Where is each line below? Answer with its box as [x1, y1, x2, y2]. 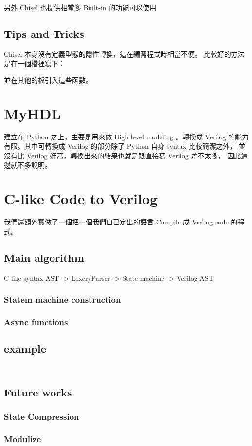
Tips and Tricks [4, 26, 84, 41]
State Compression [4, 410, 79, 422]
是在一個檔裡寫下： [4, 58, 65, 69]
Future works [4, 385, 72, 400]
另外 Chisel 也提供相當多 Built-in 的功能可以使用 [4, 2, 157, 12]
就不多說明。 [10, 160, 52, 170]
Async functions [4, 315, 68, 327]
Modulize [4, 432, 41, 445]
